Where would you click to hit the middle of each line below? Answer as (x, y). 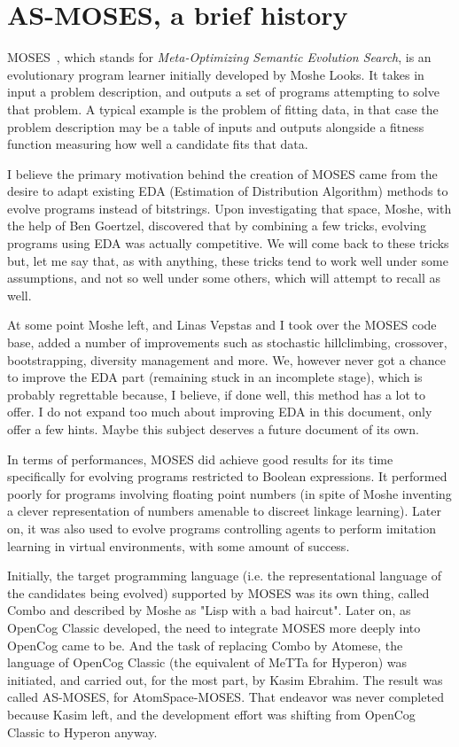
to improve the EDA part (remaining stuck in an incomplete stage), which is (215, 377)
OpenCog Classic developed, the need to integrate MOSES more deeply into (214, 627)
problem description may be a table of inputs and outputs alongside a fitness (216, 126)
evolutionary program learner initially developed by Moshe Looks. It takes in (216, 74)
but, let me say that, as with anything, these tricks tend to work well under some (228, 260)
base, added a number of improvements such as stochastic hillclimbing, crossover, (227, 342)
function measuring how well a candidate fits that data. (158, 144)
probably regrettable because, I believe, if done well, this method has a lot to (217, 394)
